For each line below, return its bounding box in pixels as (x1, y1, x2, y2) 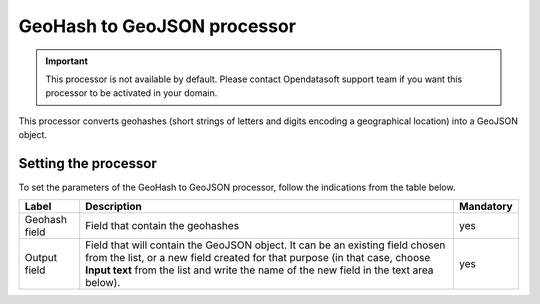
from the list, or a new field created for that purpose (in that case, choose (85, 251, 431, 265)
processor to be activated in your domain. (45, 87, 218, 99)
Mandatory (458, 200, 514, 214)
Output (24, 251, 58, 265)
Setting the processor (18, 155, 157, 172)
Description (85, 200, 142, 214)
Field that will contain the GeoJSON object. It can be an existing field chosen (85, 238, 446, 252)
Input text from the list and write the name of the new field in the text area (85, 263, 434, 277)
